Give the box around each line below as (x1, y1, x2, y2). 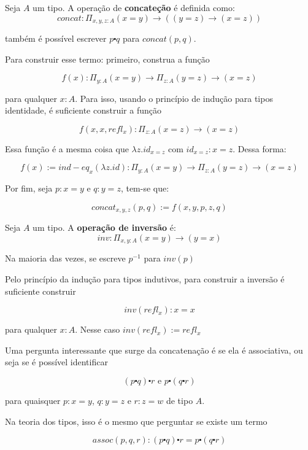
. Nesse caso (75, 323, 120, 336)
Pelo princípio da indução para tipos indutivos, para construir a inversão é (5, 272, 285, 285)
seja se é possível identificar (5, 355, 108, 368)
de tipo (166, 394, 193, 406)
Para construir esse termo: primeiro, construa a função (5, 52, 210, 65)
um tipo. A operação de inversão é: (33, 221, 176, 234)
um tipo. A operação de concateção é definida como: (33, 1, 235, 14)
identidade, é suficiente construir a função (5, 104, 161, 117)
